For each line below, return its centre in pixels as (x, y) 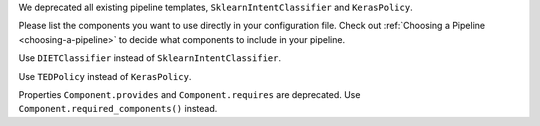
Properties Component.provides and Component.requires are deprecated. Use (189, 94)
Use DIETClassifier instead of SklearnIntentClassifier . (150, 58)
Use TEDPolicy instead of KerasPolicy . (105, 76)
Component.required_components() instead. (118, 109)
